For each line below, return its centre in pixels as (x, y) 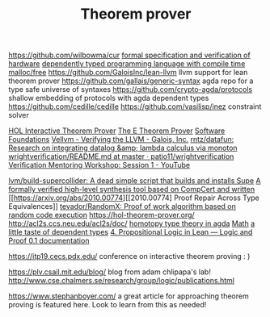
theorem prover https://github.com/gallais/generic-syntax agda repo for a (131, 81)
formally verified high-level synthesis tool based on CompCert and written (132, 190)
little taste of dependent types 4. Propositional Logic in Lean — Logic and (131, 232)
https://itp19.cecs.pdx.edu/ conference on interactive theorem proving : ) (129, 257)
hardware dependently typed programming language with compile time (127, 64)
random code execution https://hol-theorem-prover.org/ (102, 215)
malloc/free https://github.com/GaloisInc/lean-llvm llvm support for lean (128, 73)
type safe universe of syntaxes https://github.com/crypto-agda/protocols (131, 90)
